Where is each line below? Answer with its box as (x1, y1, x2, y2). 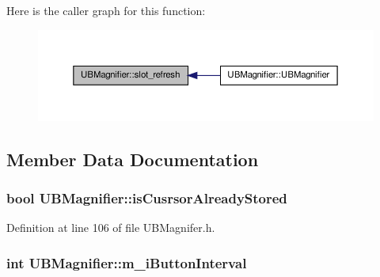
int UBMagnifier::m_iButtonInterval (6, 252, 247, 272)
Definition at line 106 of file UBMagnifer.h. (6, 219, 215, 236)
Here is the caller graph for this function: (6, 2, 206, 18)
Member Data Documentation (6, 146, 259, 171)
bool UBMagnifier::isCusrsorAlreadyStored (6, 188, 287, 208)
